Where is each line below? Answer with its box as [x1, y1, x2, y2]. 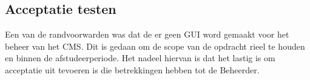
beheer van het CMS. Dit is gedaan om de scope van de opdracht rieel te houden [5, 39, 305, 52]
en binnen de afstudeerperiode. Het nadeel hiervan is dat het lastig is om [5, 52, 275, 64]
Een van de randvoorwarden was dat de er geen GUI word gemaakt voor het [5, 28, 289, 41]
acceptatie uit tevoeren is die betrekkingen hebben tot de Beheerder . [5, 63, 260, 76]
